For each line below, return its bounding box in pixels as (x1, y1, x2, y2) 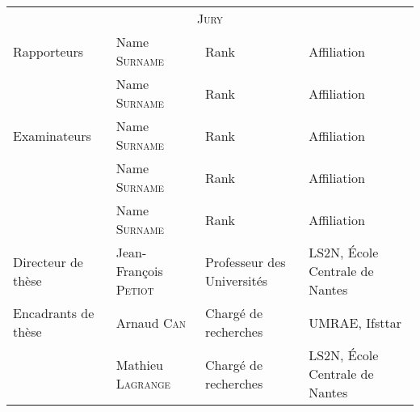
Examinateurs (13, 125, 91, 145)
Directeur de (13, 252, 83, 271)
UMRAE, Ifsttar (309, 312, 401, 332)
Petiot (115, 280, 154, 299)
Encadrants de (13, 304, 94, 322)
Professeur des (204, 252, 286, 271)
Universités (204, 270, 268, 290)
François (115, 261, 163, 280)
